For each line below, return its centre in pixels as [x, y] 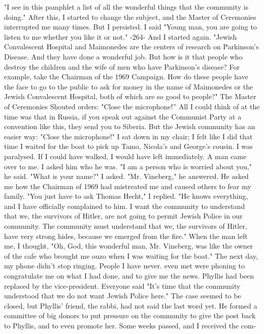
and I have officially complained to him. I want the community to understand [125, 206]
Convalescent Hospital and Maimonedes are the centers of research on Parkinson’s [131, 47]
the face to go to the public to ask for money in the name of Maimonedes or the [129, 86]
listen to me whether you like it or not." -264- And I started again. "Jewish [121, 36]
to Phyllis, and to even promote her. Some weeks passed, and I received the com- [130, 325]
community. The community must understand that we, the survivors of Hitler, [126, 226]
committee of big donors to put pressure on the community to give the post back [130, 315]
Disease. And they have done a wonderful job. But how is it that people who [123, 56]
